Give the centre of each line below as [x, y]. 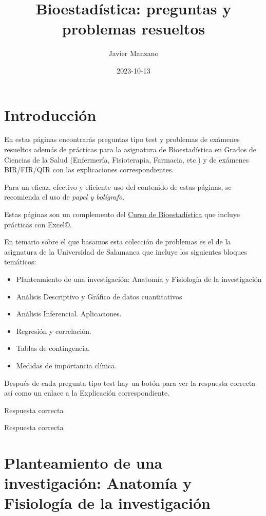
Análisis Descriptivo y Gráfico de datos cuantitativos [99, 296]
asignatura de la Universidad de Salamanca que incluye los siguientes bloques [126, 251]
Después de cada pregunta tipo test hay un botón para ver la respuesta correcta [130, 382]
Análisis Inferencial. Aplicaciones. [69, 314]
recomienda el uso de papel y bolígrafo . [64, 197]
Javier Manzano [134, 53]
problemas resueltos [134, 29]
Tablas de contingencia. [53, 348]
